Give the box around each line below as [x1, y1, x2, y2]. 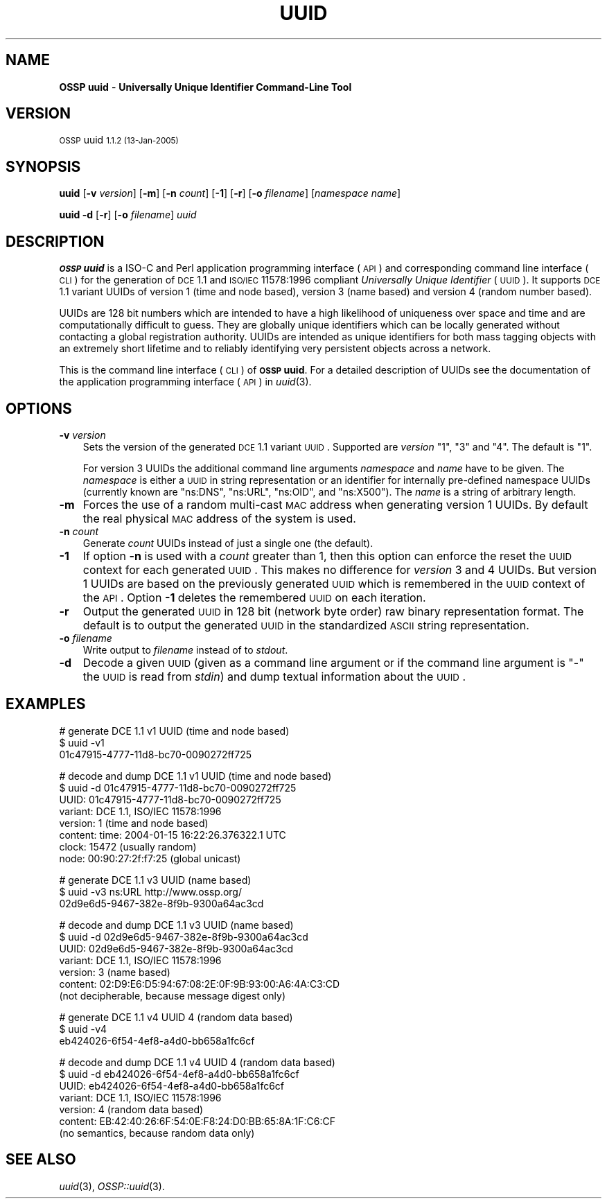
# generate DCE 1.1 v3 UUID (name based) [59, 873, 252, 886]
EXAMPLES [6, 695, 86, 713]
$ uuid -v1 [59, 736, 105, 749]
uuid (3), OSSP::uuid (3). [59, 1180, 165, 1192]
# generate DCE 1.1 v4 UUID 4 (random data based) [59, 1011, 293, 1023]
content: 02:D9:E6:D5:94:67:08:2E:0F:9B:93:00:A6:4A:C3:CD [59, 977, 340, 990]
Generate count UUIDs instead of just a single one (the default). [82, 536, 373, 549]
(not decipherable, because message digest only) [59, 989, 286, 1002]
